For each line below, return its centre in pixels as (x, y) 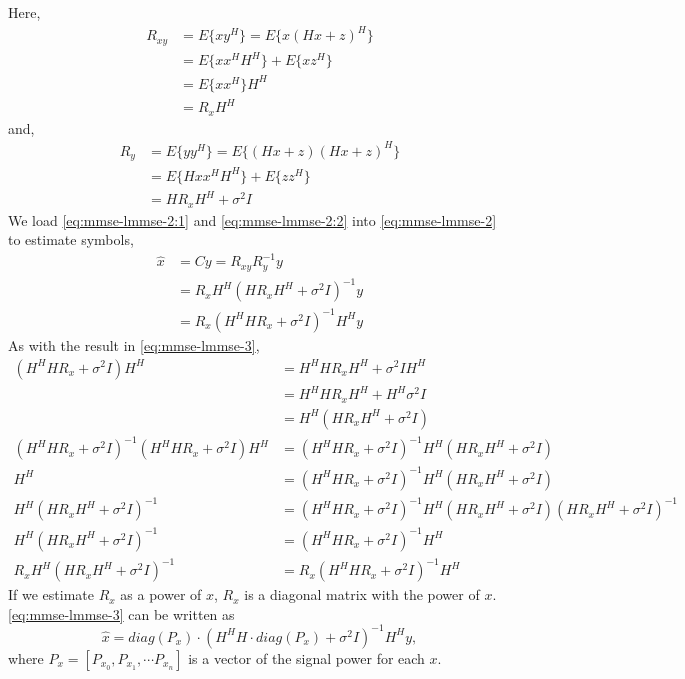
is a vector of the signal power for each (306, 657)
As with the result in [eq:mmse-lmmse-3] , (134, 344)
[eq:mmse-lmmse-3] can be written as (121, 613)
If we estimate (51, 594)
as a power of (161, 594)
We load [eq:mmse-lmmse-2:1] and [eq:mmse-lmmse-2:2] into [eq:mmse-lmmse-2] (252, 219)
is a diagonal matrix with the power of (362, 594)
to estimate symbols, (71, 239)
